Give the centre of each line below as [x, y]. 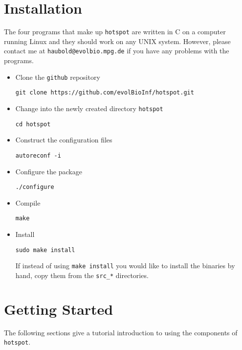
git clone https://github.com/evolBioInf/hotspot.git [105, 93]
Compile [28, 202]
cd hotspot [33, 124]
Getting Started [59, 309]
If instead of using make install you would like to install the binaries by [125, 266]
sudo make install [45, 250]
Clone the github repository [58, 77]
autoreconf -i [38, 155]
